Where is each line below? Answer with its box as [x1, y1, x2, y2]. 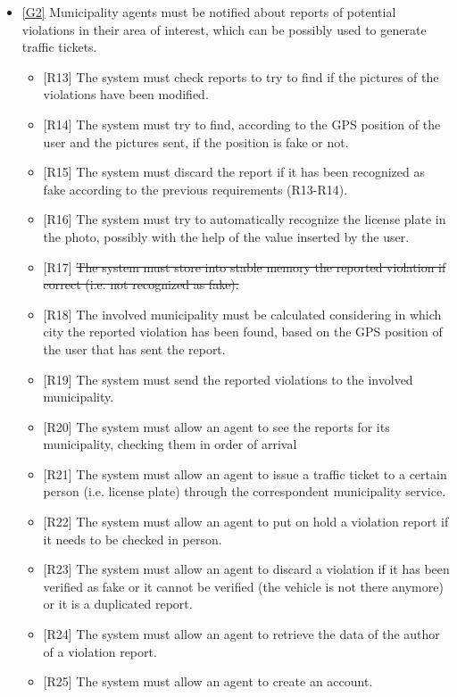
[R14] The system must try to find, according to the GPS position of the [43, 114, 441, 133]
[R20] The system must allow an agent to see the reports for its [43, 417, 390, 436]
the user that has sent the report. [43, 339, 226, 358]
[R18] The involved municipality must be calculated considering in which [43, 304, 442, 323]
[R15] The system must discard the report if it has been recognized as [43, 162, 425, 181]
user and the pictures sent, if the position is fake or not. [43, 132, 349, 151]
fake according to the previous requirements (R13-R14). [43, 179, 348, 198]
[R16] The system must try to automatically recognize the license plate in [43, 210, 446, 228]
